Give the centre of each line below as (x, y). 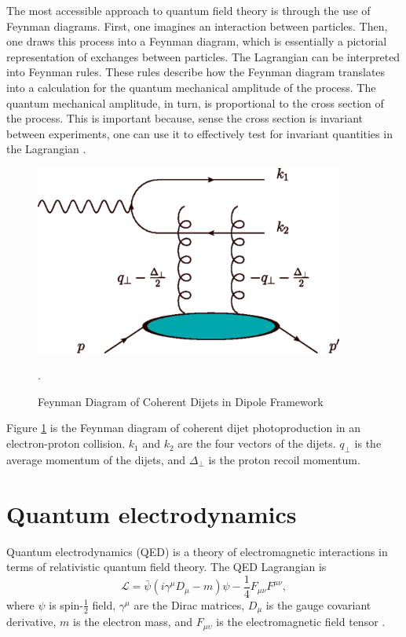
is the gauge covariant (318, 604)
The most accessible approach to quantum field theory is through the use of (188, 10)
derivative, (31, 622)
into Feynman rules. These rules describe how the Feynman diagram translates (196, 72)
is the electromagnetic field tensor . (301, 622)
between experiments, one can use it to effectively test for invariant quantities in (199, 133)
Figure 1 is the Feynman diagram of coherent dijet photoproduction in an (184, 428)
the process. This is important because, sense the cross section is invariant (185, 118)
